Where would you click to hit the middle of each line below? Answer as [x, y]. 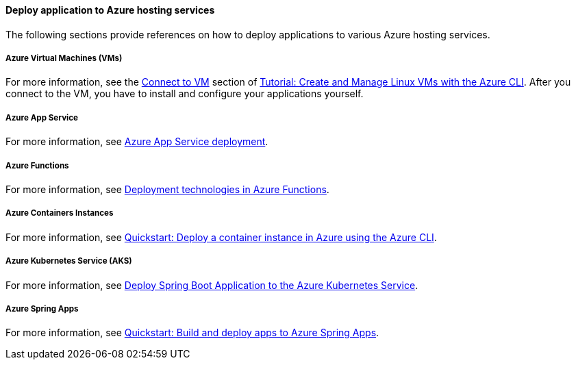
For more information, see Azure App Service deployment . [137, 142]
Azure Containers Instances [60, 213]
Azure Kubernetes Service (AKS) [69, 261]
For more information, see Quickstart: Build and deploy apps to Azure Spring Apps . [192, 333]
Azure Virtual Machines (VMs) [64, 58]
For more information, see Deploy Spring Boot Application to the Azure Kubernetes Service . [212, 285]
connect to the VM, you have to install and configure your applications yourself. [185, 94]
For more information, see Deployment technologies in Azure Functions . [167, 189]
